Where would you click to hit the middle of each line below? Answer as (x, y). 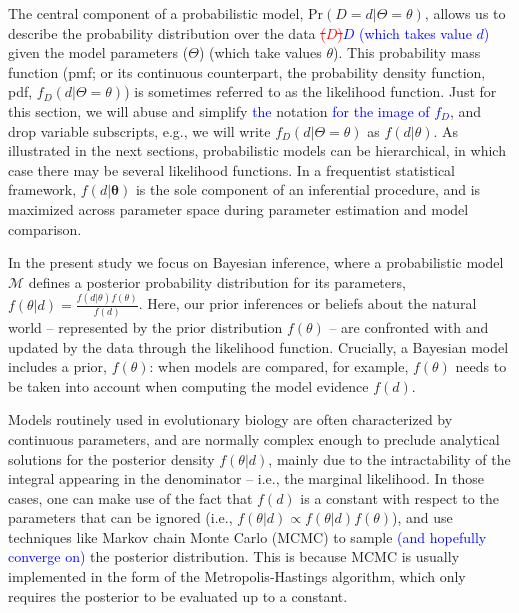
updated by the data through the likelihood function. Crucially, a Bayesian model (258, 346)
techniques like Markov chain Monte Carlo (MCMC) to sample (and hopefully (247, 536)
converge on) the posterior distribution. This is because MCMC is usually (234, 556)
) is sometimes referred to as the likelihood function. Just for (310, 91)
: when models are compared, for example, (279, 366)
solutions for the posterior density (111, 458)
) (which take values (260, 52)
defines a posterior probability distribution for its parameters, (217, 281)
